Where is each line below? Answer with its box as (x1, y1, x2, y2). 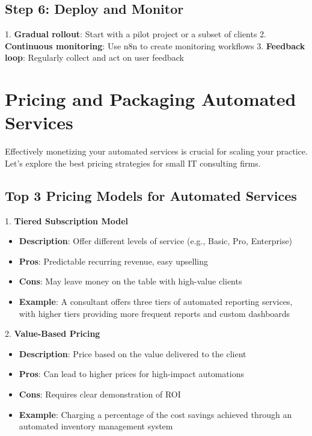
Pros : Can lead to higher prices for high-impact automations (19, 367, 244, 380)
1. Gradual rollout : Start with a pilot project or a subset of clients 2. (5, 28, 267, 40)
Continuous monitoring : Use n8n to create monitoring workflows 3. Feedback (5, 39, 305, 52)
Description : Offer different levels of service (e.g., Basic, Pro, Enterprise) (19, 235, 293, 247)
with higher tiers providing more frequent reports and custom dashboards (19, 307, 290, 319)
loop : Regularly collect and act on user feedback (5, 51, 184, 64)
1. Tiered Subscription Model (5, 214, 128, 227)
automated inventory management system (19, 420, 173, 432)
